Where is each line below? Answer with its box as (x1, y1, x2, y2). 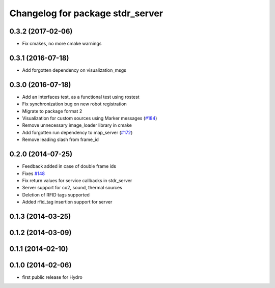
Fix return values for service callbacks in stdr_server (22, 177, 132, 183)
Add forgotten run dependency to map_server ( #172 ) (22, 129, 133, 135)
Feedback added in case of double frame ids (22, 163, 117, 169)
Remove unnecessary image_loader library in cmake (22, 122, 132, 128)
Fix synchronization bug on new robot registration (22, 101, 127, 107)
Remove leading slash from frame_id (22, 136, 99, 142)
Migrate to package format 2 (22, 108, 82, 114)
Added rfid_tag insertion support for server (22, 199, 113, 205)
